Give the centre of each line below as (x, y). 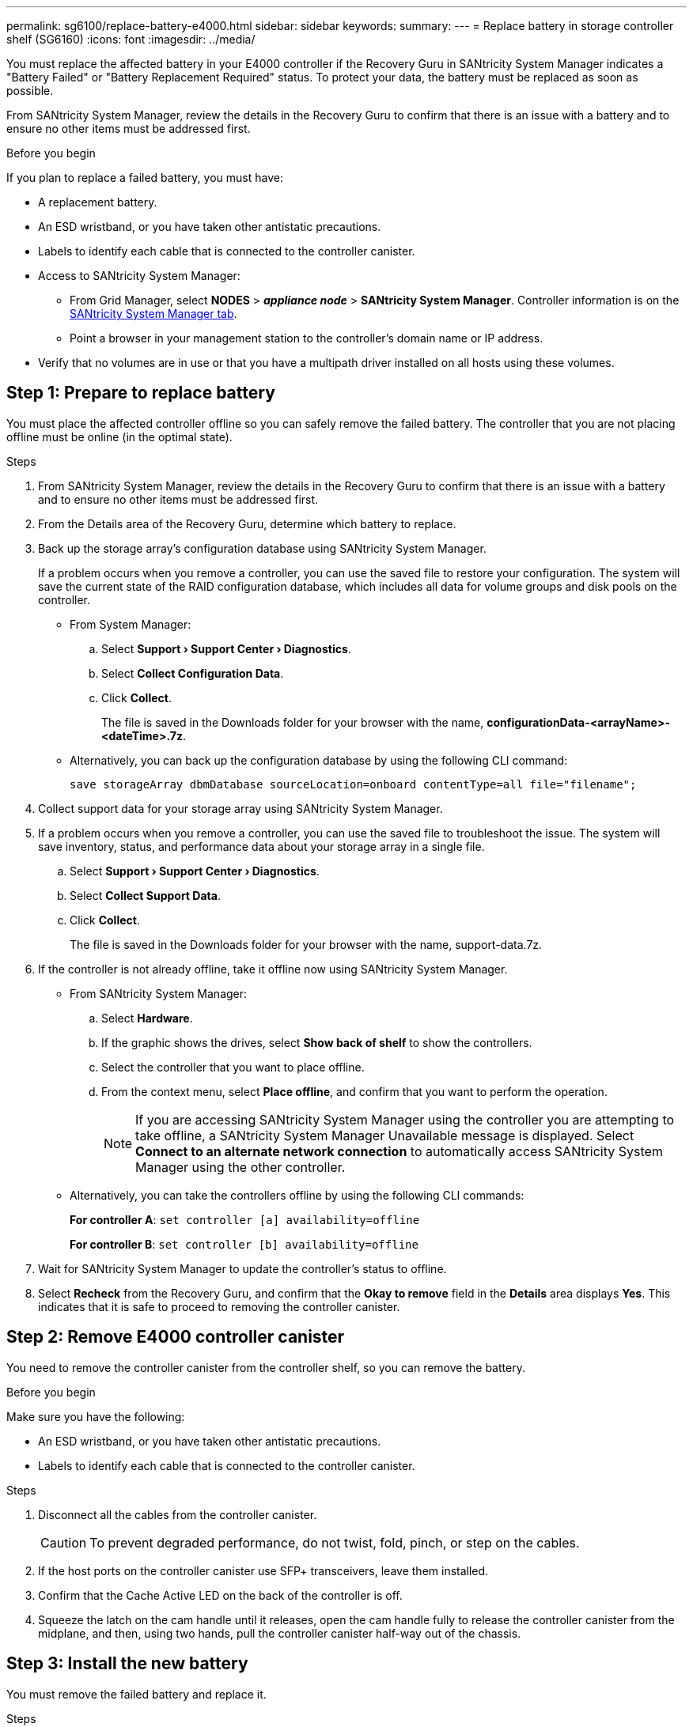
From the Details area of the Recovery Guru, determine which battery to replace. (247, 523)
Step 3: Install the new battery (127, 1664)
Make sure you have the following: (96, 1416)
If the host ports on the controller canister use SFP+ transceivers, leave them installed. (263, 1570)
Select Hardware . (147, 1018)
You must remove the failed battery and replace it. (136, 1694)
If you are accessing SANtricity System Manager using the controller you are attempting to (405, 1119)
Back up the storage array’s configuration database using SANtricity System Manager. (262, 548)
